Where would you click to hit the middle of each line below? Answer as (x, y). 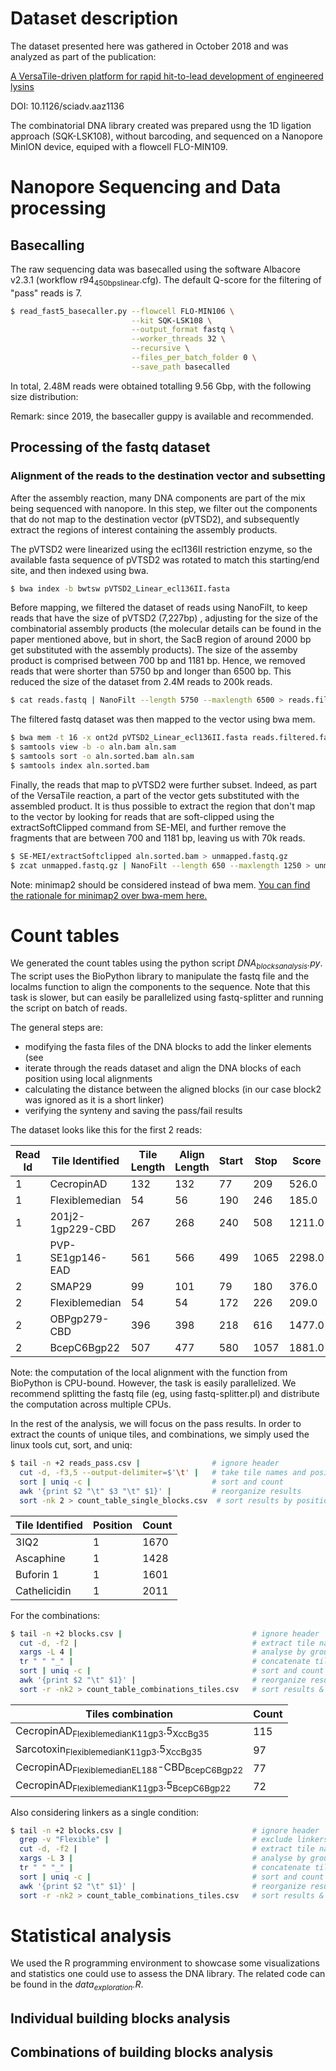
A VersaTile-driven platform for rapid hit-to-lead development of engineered (167, 76)
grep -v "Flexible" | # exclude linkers (174, 1840)
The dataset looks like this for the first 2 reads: (106, 1130)
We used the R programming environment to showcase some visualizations (165, 1963)
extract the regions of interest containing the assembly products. (144, 529)
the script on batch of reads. (69, 1008)
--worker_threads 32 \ (178, 339)
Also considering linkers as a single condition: (105, 1812)
